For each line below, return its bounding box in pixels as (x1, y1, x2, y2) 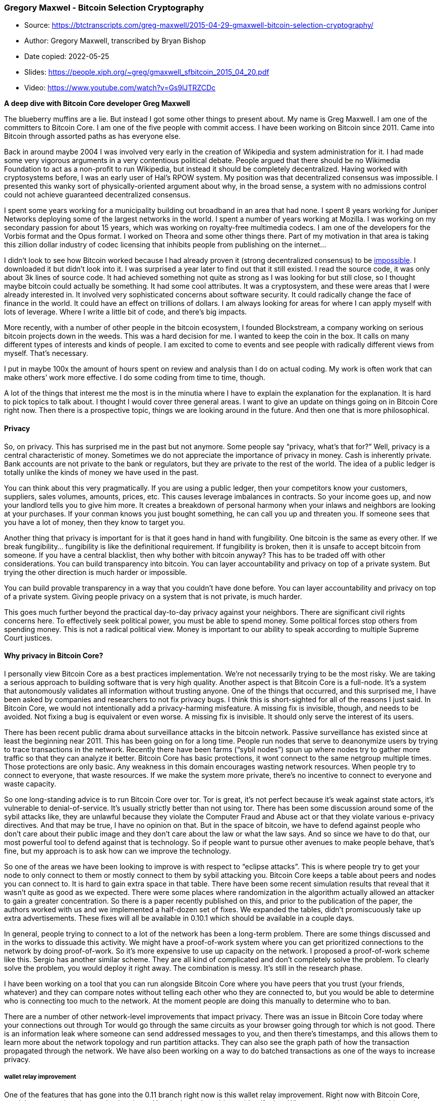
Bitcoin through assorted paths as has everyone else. (4, 132, 181, 141)
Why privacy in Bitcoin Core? (4, 651, 103, 660)
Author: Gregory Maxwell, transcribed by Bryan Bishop (24, 36, 206, 45)
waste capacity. (4, 779, 57, 788)
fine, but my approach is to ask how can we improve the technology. (4, 846, 231, 855)
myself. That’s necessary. (4, 349, 88, 358)
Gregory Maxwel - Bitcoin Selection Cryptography (4, 3, 204, 13)
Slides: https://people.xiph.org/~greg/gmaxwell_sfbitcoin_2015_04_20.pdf (24, 68, 269, 77)
